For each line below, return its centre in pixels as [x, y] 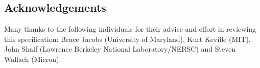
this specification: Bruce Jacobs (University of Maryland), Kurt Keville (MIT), [127, 39]
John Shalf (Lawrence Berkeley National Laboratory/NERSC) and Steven [120, 49]
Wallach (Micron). [33, 59]
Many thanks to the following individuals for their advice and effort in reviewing [130, 29]
